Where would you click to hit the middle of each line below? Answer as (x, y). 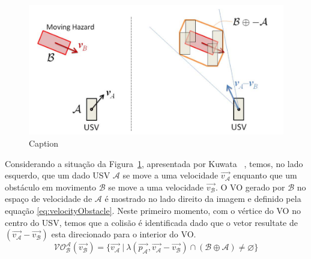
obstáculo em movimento (51, 187)
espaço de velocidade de (49, 199)
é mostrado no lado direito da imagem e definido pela (203, 199)
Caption (44, 143)
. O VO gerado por (250, 187)
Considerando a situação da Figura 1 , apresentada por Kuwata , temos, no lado (154, 163)
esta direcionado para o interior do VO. (124, 234)
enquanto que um (265, 175)
